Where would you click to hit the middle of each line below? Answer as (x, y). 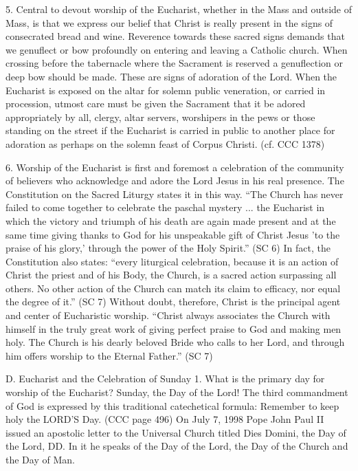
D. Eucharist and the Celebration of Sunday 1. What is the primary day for (165, 379)
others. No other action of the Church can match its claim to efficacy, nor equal (173, 288)
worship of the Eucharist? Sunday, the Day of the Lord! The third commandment (177, 392)
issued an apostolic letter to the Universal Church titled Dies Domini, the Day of (176, 432)
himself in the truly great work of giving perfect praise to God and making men (174, 328)
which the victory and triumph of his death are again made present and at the (171, 220)
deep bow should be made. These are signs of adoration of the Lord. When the (171, 76)
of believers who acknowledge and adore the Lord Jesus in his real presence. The (175, 180)
